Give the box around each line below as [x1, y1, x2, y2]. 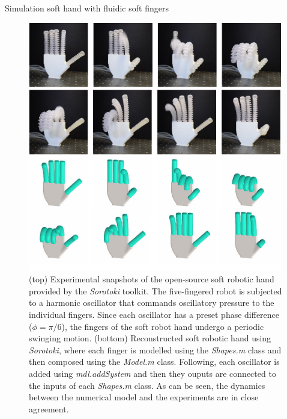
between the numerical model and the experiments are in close [29, 391, 259, 403]
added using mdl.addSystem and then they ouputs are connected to [29, 367, 276, 380]
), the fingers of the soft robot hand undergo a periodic [61, 320, 264, 332]
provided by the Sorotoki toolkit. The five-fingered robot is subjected [29, 284, 282, 297]
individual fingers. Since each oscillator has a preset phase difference [29, 308, 280, 321]
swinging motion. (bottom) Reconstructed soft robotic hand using [29, 332, 271, 344]
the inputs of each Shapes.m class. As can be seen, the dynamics [29, 379, 265, 391]
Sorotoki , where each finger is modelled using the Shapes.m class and [29, 343, 282, 356]
